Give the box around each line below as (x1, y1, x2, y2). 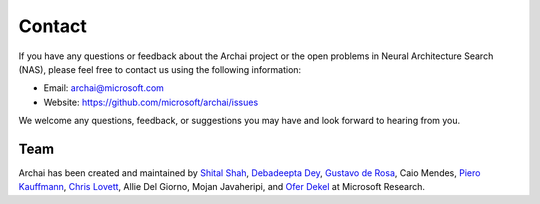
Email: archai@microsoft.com (43, 82, 165, 94)
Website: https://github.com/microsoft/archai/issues (43, 96, 259, 108)
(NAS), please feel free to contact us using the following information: (18, 63, 302, 75)
